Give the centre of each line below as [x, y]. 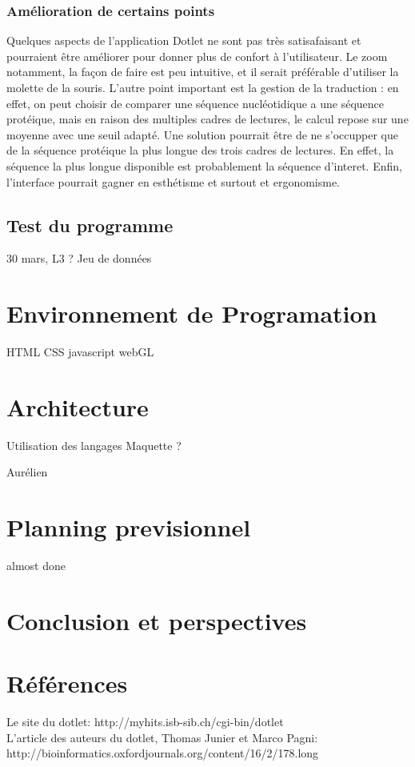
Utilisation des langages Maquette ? [94, 445]
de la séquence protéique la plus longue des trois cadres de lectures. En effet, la [200, 150]
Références [67, 683]
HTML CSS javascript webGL [80, 352]
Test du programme [90, 225]
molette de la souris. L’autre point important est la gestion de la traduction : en [203, 87]
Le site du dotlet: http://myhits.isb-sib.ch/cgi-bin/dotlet [145, 722]
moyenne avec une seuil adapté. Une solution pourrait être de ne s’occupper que [202, 134]
